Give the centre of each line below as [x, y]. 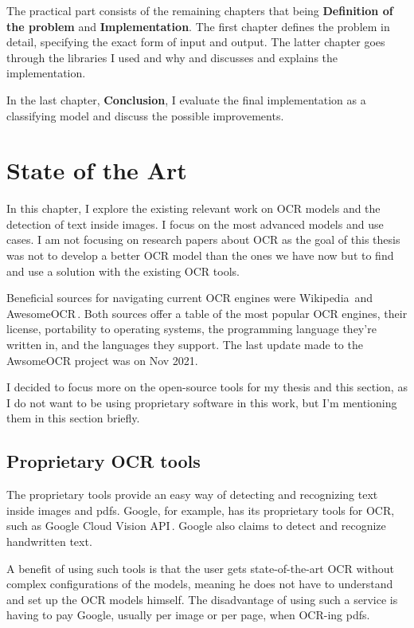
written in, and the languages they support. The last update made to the [185, 345]
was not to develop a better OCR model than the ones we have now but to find [200, 255]
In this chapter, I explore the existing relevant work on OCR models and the [193, 208]
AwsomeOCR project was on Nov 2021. [102, 360]
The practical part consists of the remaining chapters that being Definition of [200, 10]
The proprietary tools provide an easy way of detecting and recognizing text [192, 495]
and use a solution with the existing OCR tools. [123, 271]
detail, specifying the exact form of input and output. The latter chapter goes [196, 42]
